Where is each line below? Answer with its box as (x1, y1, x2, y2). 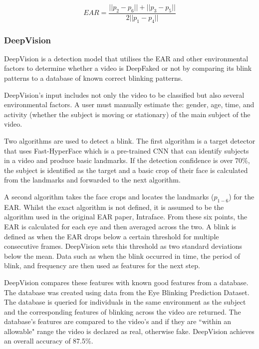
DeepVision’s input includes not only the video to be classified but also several (4, 89, 245, 100)
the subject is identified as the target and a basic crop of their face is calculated (4, 165, 248, 175)
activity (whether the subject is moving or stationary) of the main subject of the (4, 109, 251, 119)
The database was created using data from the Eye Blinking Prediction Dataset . (4, 287, 250, 297)
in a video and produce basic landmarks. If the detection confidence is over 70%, (4, 155, 250, 166)
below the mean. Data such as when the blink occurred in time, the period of (4, 250, 240, 261)
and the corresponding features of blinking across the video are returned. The (4, 306, 241, 317)
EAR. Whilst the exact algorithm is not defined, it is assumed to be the (4, 201, 224, 212)
